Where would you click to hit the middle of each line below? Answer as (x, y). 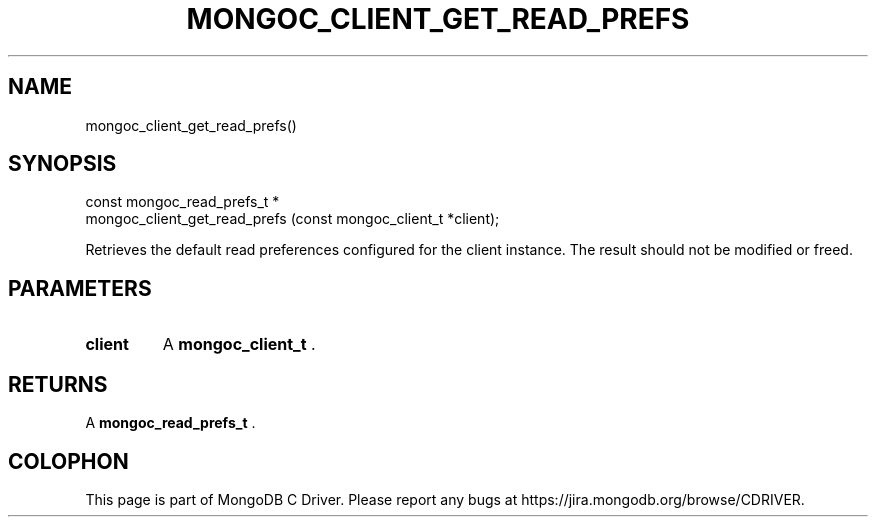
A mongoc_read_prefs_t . (170, 423)
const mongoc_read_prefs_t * (182, 202)
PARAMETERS (80, 288)
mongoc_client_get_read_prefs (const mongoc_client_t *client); (292, 219)
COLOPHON (68, 461)
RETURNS (58, 384)
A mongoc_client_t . (239, 344)
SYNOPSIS (62, 164)
